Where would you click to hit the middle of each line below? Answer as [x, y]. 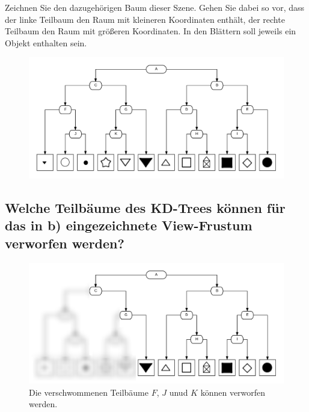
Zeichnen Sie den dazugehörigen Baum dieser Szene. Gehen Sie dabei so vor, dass [155, 7]
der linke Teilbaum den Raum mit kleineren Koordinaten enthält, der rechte [145, 19]
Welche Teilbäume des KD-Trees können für [145, 208]
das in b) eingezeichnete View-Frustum [129, 225]
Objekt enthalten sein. [46, 42]
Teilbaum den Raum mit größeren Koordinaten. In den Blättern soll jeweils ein [151, 31]
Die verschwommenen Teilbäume [89, 392]
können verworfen [233, 392]
